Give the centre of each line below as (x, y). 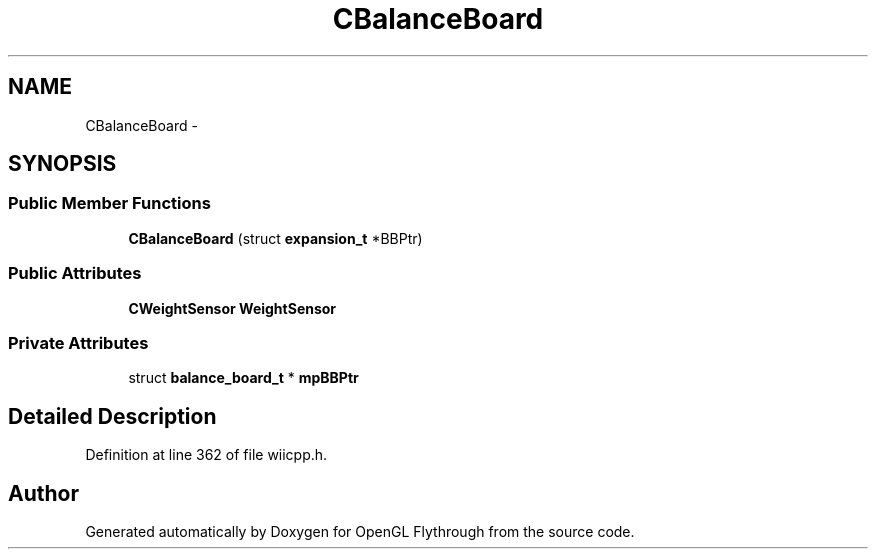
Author (43, 493)
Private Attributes (78, 342)
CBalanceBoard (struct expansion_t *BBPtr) (275, 238)
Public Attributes (75, 273)
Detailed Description (112, 416)
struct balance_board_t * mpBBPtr (243, 378)
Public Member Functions (109, 203)
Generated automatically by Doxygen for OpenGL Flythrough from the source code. (360, 531)
